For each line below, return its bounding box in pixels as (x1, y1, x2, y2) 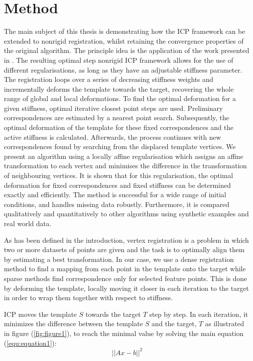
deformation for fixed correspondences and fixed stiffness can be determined (4, 180, 231, 190)
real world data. (4, 218, 51, 228)
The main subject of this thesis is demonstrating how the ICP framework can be (4, 26, 245, 36)
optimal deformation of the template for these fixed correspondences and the (4, 122, 233, 132)
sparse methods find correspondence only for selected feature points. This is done (4, 273, 247, 283)
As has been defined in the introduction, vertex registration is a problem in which (4, 234, 249, 245)
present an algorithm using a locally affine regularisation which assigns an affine (4, 151, 244, 161)
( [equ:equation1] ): (4, 337, 57, 348)
